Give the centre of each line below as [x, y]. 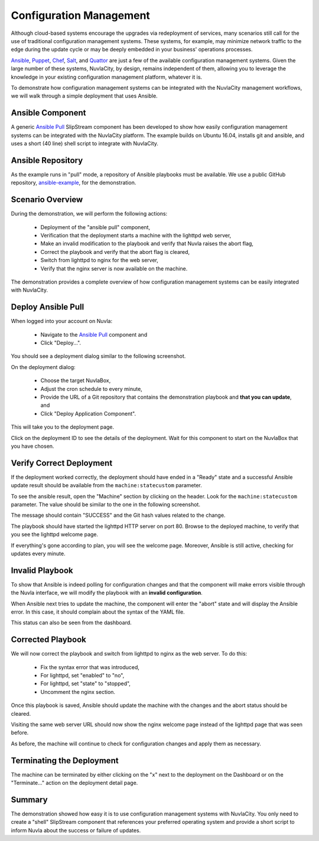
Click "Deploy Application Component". [88, 413]
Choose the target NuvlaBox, [76, 380]
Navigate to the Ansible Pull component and [94, 334]
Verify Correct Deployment [62, 463]
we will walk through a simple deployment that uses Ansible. [84, 96]
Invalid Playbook [42, 570]
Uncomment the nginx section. [78, 692]
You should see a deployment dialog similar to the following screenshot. [98, 356]
